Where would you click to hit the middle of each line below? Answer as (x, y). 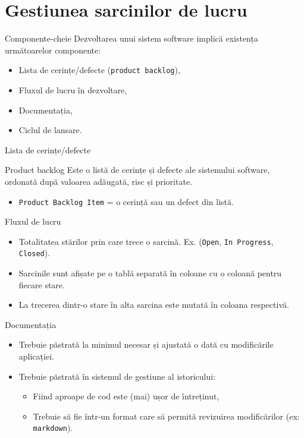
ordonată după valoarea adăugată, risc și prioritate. (98, 181)
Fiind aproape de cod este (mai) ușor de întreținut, (126, 396)
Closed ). (35, 253)
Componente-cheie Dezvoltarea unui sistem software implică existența (131, 38)
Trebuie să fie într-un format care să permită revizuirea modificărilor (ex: (166, 416)
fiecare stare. (42, 284)
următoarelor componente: (53, 50)
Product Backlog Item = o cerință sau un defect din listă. (126, 201)
